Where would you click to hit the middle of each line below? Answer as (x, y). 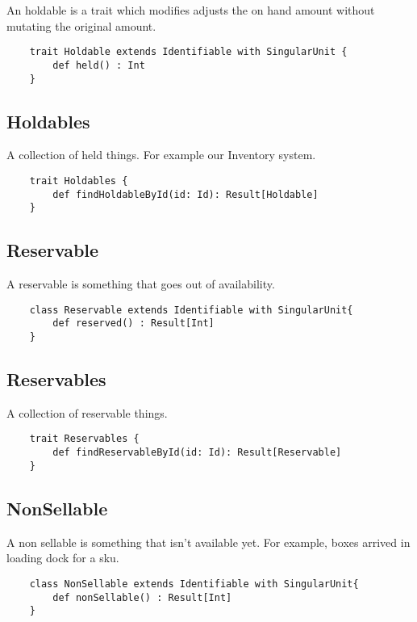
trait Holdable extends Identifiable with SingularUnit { (188, 52)
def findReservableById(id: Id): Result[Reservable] (197, 453)
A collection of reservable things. (87, 412)
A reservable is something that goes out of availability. (141, 284)
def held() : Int (99, 65)
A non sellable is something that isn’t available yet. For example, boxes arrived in (208, 542)
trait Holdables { (79, 181)
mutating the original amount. (81, 25)
